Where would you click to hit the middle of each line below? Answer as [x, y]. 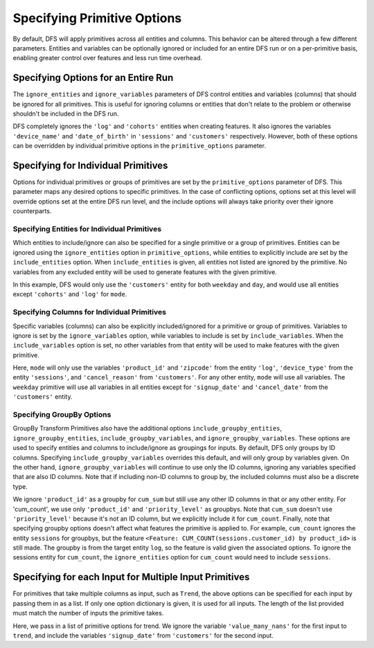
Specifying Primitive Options [97, 18]
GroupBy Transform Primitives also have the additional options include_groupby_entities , [148, 429]
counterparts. [32, 211]
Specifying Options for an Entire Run [93, 78]
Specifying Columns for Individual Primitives [89, 312]
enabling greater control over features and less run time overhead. [107, 58]
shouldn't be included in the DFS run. [66, 114]
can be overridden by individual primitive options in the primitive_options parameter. [140, 146]
